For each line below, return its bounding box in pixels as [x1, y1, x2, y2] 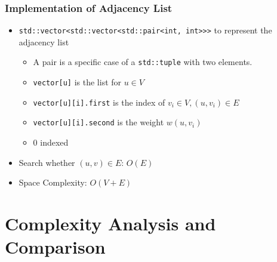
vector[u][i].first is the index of [33, 95, 165, 108]
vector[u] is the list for [33, 76, 122, 88]
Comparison [5, 235, 106, 259]
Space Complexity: [19, 176, 87, 189]
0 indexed [33, 136, 69, 149]
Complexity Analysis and [5, 211, 216, 236]
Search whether [19, 156, 75, 168]
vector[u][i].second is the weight [33, 116, 164, 128]
